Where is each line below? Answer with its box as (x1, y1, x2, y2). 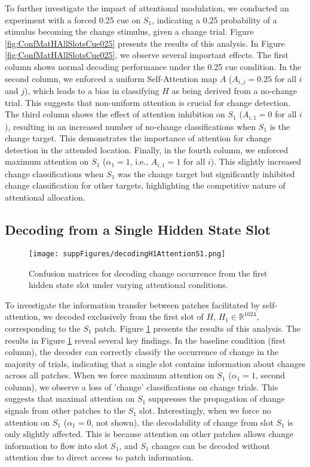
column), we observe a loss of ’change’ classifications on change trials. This (5, 380, 278, 393)
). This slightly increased (210, 155, 301, 168)
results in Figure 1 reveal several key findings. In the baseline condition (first (5, 333, 286, 346)
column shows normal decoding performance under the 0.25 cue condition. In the (5, 60, 302, 72)
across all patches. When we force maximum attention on (5, 369, 214, 381)
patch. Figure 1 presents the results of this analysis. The (94, 322, 301, 334)
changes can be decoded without (152, 439, 271, 451)
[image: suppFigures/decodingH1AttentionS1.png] (29, 249, 226, 258)
